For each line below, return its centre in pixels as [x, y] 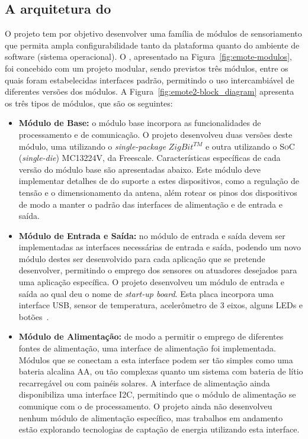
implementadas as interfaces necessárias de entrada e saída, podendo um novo [160, 247]
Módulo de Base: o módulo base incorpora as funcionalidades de [140, 123]
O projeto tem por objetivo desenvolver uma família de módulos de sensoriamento [153, 33]
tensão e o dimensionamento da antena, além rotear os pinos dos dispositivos [158, 192]
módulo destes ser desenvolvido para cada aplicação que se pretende [142, 258]
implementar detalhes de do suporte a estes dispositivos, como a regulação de [159, 181]
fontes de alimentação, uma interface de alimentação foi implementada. [147, 348]
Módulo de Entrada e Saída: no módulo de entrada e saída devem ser [152, 235]
